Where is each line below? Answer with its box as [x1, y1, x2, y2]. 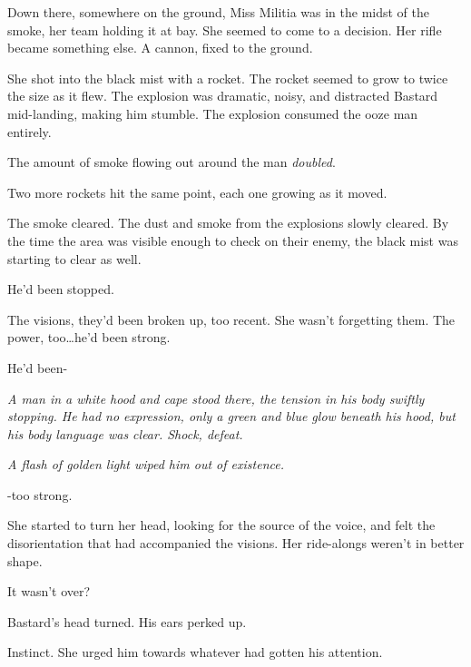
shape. [7, 551, 43, 570]
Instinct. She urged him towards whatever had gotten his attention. [7, 642, 383, 662]
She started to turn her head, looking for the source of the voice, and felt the [7, 515, 436, 535]
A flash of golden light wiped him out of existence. [7, 455, 284, 474]
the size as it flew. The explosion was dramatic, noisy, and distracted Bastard [7, 86, 438, 105]
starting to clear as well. [7, 249, 142, 268]
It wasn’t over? [7, 582, 91, 601]
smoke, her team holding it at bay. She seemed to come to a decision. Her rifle [7, 20, 442, 39]
